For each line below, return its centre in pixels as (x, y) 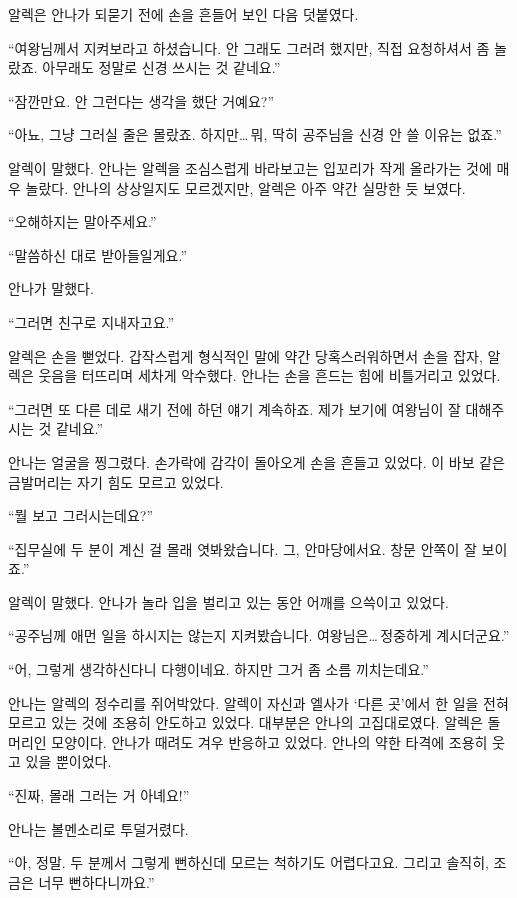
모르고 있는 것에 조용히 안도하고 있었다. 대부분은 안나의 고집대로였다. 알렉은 (245, 722)
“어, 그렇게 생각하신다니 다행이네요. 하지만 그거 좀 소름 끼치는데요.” (218, 669)
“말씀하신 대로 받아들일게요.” (98, 254)
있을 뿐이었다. (68, 761)
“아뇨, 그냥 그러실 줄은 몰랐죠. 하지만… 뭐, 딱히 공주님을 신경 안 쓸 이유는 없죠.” (255, 134)
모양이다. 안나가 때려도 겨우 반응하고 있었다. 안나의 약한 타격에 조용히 (269, 741)
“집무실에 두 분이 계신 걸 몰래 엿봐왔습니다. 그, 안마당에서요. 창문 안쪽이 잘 (242, 548)
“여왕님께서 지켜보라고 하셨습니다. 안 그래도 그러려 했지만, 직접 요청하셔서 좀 (249, 47)
